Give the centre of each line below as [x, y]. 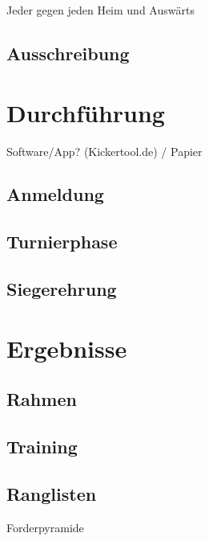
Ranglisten [52, 493]
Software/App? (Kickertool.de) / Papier [104, 151]
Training [42, 446]
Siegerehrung [62, 289]
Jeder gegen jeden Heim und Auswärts [100, 10]
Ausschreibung [68, 53]
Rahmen [42, 399]
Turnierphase [62, 242]
